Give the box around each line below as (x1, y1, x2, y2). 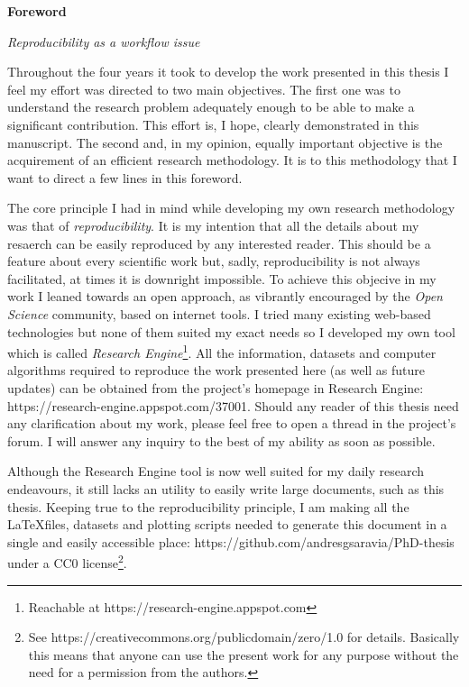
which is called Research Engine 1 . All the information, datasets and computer (7, 341, 437, 362)
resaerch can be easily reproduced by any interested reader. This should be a (7, 234, 431, 252)
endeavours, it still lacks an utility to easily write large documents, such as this (7, 479, 445, 498)
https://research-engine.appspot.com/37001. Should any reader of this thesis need (7, 396, 459, 415)
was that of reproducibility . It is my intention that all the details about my (7, 215, 419, 234)
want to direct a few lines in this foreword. (7, 168, 243, 187)
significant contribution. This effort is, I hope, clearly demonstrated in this (7, 114, 419, 133)
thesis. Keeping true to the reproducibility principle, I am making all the (7, 497, 409, 516)
